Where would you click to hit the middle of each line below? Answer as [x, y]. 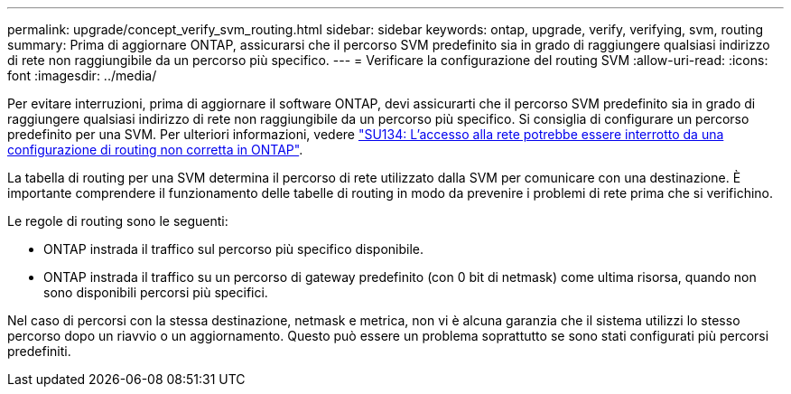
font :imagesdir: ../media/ [82, 75]
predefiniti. [39, 351]
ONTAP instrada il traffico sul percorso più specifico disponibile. [234, 249]
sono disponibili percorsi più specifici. [156, 292]
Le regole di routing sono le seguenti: [118, 221]
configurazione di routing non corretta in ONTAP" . [155, 150]
